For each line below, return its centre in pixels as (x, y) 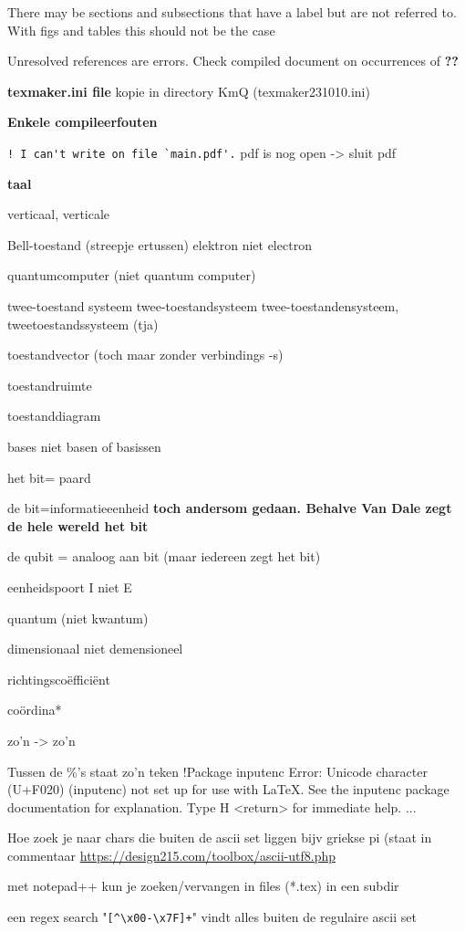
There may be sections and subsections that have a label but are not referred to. (232, 12)
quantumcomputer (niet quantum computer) (132, 275)
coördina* (35, 710)
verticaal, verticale (59, 214)
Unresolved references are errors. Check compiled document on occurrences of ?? (233, 61)
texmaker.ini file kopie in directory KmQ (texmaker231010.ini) (189, 91)
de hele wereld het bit (78, 525)
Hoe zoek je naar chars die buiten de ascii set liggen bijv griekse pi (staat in (220, 838)
